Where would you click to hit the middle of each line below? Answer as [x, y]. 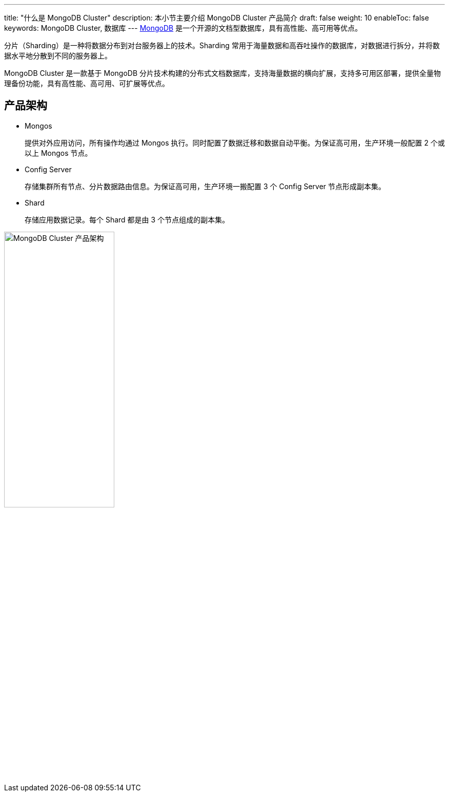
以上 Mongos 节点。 [58, 153]
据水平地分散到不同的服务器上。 [58, 56]
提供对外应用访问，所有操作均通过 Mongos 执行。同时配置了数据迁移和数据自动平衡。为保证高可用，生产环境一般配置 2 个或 [235, 142]
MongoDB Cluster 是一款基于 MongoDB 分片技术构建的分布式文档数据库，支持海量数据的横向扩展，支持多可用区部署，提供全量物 [223, 73]
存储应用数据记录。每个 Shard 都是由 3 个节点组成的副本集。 [127, 219]
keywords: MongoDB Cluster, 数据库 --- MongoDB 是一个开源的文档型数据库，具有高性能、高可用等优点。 [183, 28]
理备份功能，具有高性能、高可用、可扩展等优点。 [87, 83]
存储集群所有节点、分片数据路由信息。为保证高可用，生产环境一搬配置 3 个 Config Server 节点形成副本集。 [205, 186]
